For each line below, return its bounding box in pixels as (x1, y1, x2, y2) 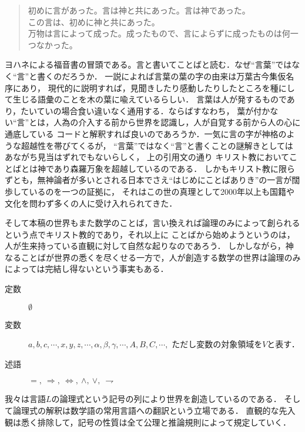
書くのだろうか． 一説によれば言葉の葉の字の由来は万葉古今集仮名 (37, 69, 294, 82)
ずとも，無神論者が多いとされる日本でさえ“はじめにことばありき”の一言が (5, 174, 292, 186)
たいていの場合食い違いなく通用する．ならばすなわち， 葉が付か (21, 104, 270, 117)
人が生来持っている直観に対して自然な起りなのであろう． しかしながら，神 (5, 240, 294, 252)
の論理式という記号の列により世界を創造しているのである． (51, 393, 281, 405)
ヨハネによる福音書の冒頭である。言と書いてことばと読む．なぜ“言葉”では (5, 58, 292, 71)
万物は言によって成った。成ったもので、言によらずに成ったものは (28, 27, 282, 39)
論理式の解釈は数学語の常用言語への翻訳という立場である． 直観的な (12, 404, 279, 417)
